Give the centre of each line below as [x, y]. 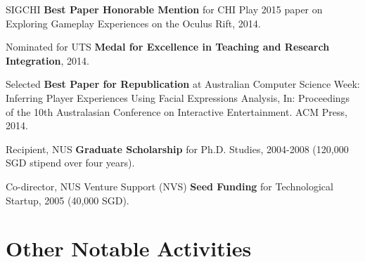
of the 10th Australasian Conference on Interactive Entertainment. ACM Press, [177, 111]
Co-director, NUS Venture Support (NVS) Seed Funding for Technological [169, 186]
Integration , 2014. [47, 60]
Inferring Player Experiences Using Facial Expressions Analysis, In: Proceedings [178, 97]
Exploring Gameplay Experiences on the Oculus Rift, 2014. [133, 23]
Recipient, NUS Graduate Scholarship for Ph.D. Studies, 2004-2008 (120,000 [177, 149]
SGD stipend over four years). [70, 163]
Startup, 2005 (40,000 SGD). [68, 200]
